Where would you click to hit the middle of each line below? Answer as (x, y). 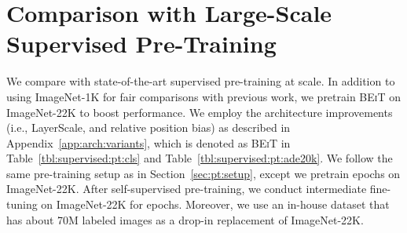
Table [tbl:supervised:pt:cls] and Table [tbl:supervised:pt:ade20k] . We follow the (200, 158)
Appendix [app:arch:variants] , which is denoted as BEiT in (148, 142)
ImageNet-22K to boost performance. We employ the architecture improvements (200, 112)
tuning (22, 204)
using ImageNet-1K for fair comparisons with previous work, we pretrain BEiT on (203, 96)
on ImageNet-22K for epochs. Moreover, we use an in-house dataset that (215, 204)
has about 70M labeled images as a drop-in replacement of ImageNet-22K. (185, 219)
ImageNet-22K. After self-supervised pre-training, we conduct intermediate (187, 189)
